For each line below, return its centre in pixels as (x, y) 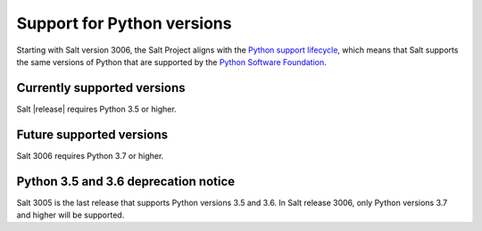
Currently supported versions (101, 88)
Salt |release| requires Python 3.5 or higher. (97, 109)
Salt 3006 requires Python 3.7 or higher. (90, 155)
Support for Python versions (124, 23)
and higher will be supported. (71, 215)
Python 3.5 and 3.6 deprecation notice (126, 181)
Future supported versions (92, 134)
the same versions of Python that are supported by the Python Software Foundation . (172, 62)
